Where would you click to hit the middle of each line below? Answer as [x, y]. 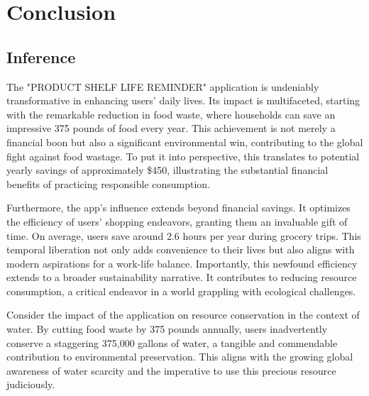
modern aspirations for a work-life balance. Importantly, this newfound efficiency [182, 263]
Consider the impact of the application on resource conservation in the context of [183, 315]
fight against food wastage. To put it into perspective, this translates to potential [183, 156]
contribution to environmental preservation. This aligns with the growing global [180, 357]
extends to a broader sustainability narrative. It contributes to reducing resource [182, 277]
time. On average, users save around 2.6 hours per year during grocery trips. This [184, 235]
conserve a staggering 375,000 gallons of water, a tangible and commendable [172, 342]
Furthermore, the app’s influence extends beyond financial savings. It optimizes [178, 208]
